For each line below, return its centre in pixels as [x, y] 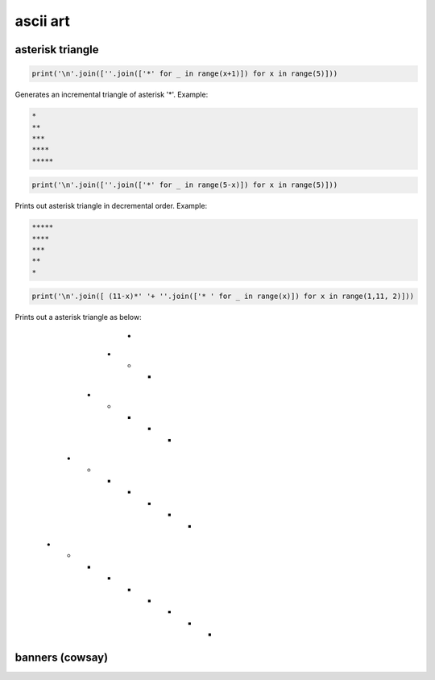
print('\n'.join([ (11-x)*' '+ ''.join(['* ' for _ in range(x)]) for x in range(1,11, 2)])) [223, 296]
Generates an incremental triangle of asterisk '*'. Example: [112, 95]
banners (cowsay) [62, 657]
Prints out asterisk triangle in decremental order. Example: [111, 206]
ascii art [42, 21]
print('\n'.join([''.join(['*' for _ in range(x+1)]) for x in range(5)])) [185, 74]
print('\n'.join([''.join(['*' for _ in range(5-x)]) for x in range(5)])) [185, 185]
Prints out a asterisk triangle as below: [78, 317]
